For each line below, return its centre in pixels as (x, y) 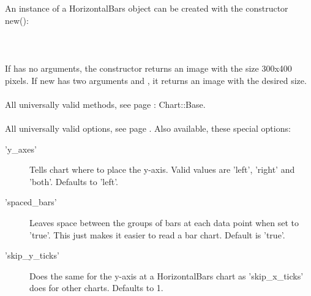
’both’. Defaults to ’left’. (74, 181)
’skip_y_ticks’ (32, 255)
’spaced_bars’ (31, 202)
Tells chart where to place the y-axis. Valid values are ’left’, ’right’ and (162, 169)
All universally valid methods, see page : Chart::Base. (105, 104)
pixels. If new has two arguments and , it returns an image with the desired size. (156, 80)
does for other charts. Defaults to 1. (96, 288)
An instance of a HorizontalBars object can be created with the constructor (147, 8)
